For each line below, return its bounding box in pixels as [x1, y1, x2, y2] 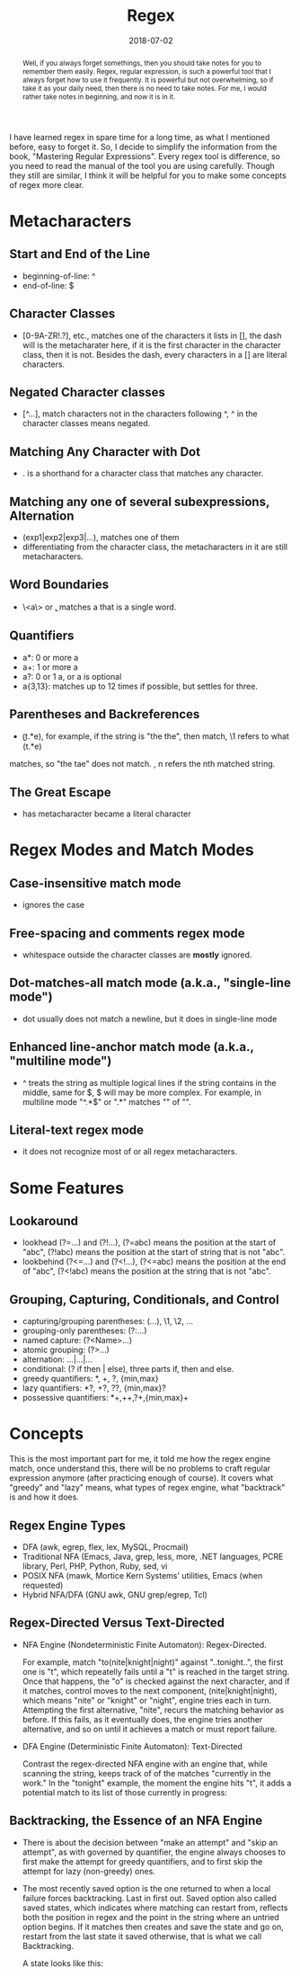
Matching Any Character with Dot [9, 444, 200, 459]
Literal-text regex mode [9, 1123, 145, 1138]
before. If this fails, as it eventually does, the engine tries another [22, 1713, 263, 1724]
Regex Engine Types [9, 1518, 126, 1533]
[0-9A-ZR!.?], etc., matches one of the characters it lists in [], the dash [22, 330, 282, 341]
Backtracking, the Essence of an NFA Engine [9, 1813, 263, 1829]
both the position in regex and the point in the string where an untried [22, 1911, 280, 1922]
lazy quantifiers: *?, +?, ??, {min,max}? [22, 1383, 166, 1393]
